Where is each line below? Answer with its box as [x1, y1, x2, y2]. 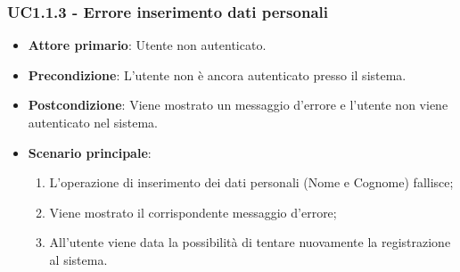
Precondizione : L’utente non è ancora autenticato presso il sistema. [28, 65, 407, 84]
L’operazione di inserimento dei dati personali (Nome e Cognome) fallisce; [49, 173, 454, 192]
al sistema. [49, 250, 108, 268]
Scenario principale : [28, 143, 152, 161]
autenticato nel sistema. [28, 113, 158, 131]
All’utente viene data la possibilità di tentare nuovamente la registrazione [49, 233, 451, 251]
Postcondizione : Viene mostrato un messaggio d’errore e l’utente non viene [28, 95, 448, 114]
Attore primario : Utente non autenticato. [28, 36, 267, 54]
